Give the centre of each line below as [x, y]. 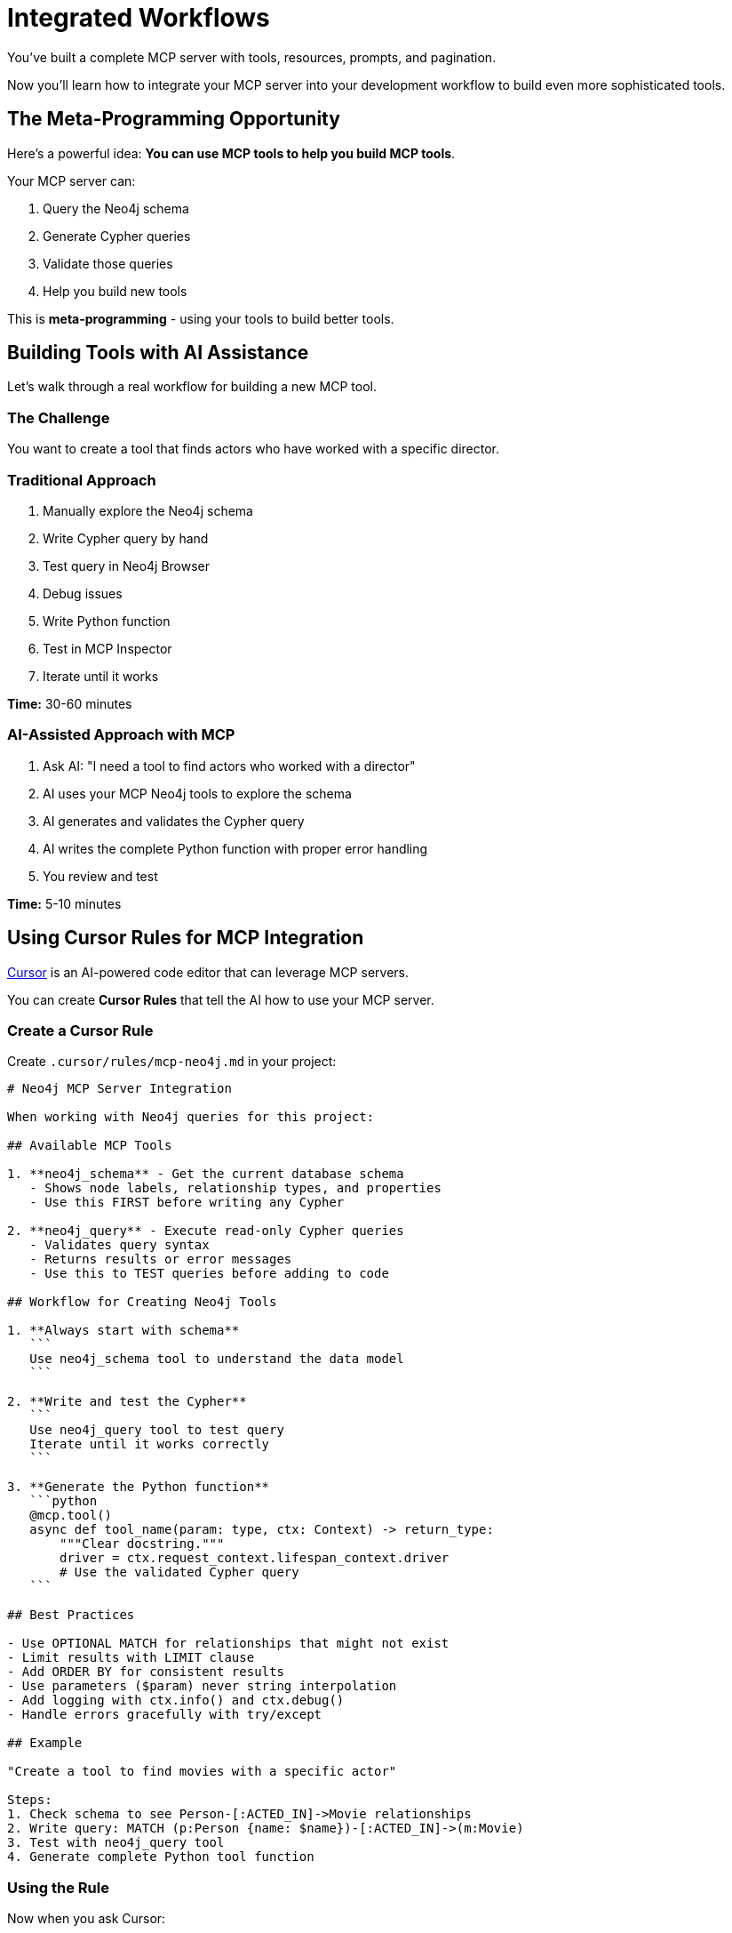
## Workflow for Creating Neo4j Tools [142, 1302]
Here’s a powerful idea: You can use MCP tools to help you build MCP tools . [231, 153]
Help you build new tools [115, 291]
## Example [45, 1743]
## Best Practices [71, 1615]
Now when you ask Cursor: [87, 1919]
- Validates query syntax [119, 1245]
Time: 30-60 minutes [70, 703]
